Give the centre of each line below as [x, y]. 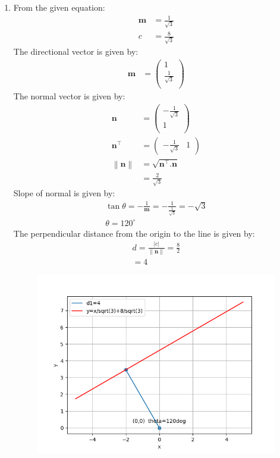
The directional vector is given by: [76, 51]
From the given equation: [59, 7]
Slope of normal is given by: [64, 193]
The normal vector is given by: [69, 96]
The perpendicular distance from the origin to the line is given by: [134, 233]
